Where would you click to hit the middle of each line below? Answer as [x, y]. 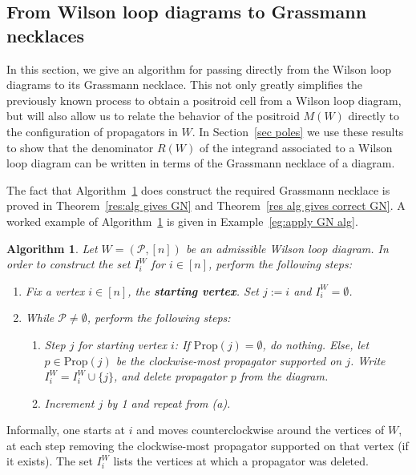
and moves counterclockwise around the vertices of [261, 430]
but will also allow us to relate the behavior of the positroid [153, 116]
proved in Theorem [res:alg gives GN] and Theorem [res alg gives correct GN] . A [206, 205]
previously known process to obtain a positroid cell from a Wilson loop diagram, [204, 100]
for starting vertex [122, 344]
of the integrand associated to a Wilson [296, 147]
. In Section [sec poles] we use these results [298, 131]
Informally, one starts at [66, 430]
